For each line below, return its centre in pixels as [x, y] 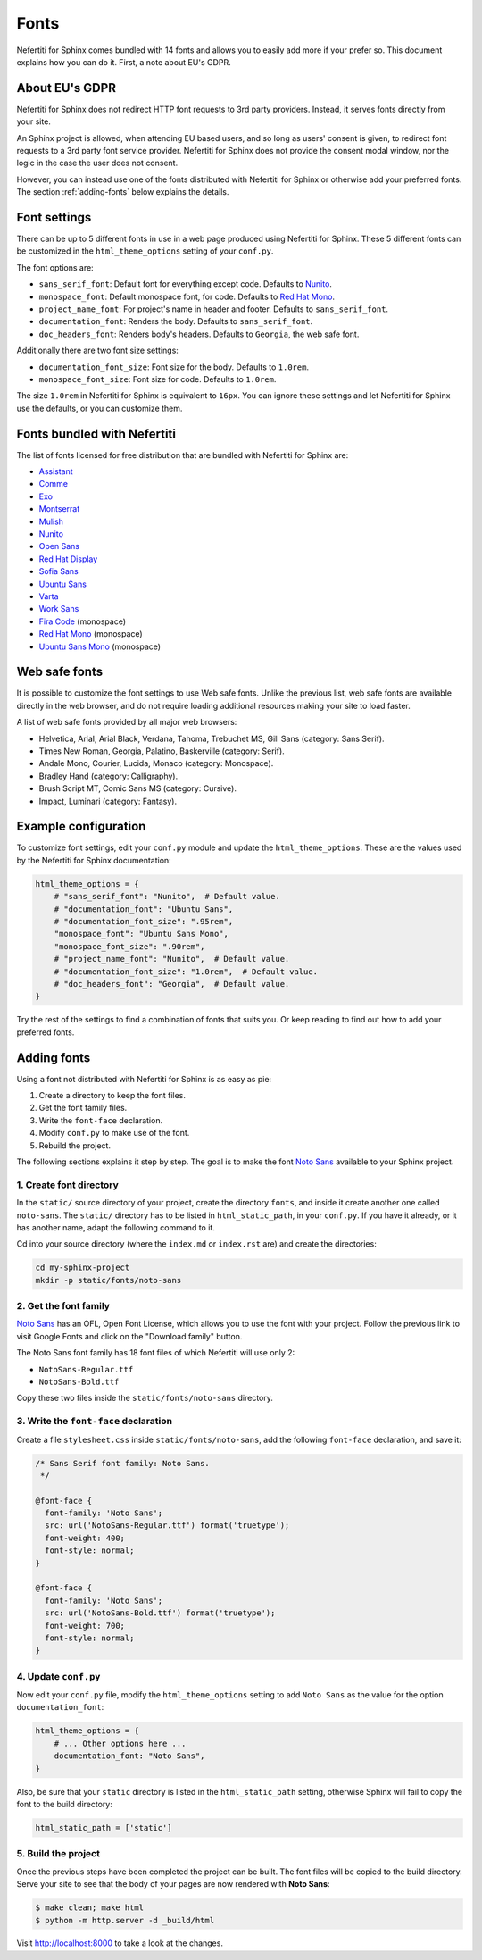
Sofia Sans [59, 571]
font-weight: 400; [85, 1538]
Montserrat [59, 509]
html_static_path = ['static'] [104, 1827]
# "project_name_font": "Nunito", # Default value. [172, 959]
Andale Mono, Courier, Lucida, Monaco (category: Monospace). [156, 763]
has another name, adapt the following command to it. [116, 1227]
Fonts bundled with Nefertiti [96, 434]
